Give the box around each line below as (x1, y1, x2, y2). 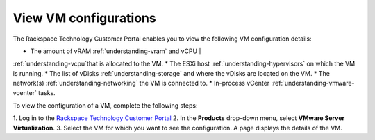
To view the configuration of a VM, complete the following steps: (12, 101, 198, 110)
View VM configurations (12, 10, 156, 26)
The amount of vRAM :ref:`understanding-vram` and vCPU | (30, 47, 201, 55)
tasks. (38, 88, 56, 97)
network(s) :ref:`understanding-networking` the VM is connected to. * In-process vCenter (12, 79, 270, 88)
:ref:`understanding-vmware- (271, 79, 355, 88)
